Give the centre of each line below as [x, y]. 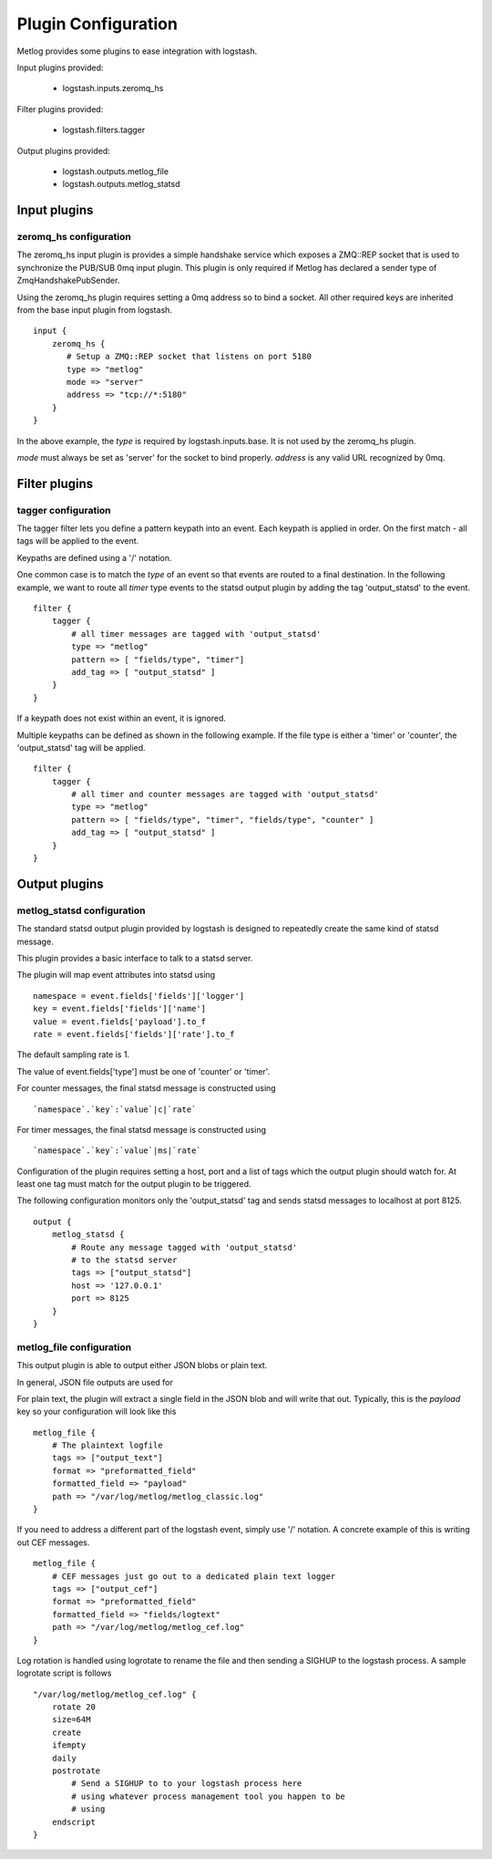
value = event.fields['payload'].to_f [120, 1021]
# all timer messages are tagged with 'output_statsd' [196, 634]
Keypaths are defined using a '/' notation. [94, 557]
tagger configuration [64, 510]
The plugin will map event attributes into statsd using [116, 975]
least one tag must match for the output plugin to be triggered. [134, 1184]
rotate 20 [73, 1707]
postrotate [76, 1771]
